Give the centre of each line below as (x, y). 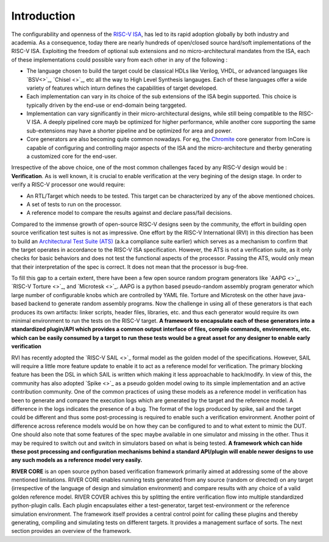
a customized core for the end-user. (72, 156)
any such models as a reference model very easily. (77, 460)
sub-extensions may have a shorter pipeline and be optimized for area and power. (129, 131)
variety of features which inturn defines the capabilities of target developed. (122, 88)
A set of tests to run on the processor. (74, 204)
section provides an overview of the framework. (71, 531)
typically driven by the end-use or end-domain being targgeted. (107, 105)
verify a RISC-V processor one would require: (68, 185)
